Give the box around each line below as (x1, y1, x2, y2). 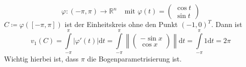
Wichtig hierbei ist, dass (4, 53, 79, 63)
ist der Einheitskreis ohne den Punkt (64, 19, 178, 29)
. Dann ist (211, 19, 242, 29)
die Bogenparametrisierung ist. (87, 53, 182, 63)
